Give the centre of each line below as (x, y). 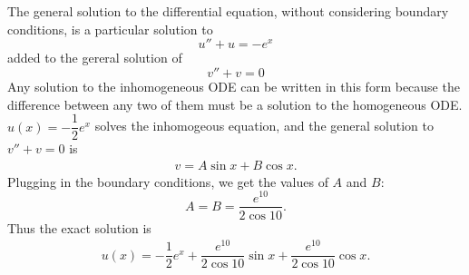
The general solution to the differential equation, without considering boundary (228, 11)
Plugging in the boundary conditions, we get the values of (168, 181)
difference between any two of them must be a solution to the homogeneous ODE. (235, 104)
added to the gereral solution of (95, 58)
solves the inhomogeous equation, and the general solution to (264, 126)
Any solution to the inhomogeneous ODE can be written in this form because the (234, 86)
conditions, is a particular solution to (110, 29)
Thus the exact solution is (79, 227)
